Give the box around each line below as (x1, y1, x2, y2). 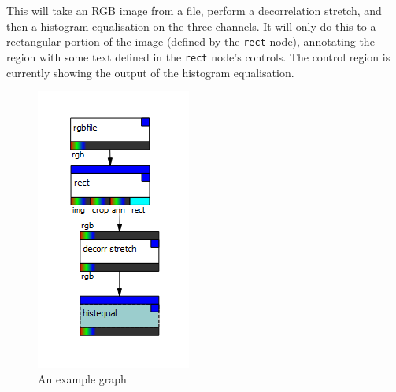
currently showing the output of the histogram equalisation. (6, 64, 294, 80)
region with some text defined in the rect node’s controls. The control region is (6, 48, 390, 65)
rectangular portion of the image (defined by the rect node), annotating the (6, 33, 375, 50)
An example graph (38, 370, 127, 386)
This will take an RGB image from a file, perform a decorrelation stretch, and (6, 2, 382, 18)
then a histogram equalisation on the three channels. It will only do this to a (6, 17, 376, 34)
